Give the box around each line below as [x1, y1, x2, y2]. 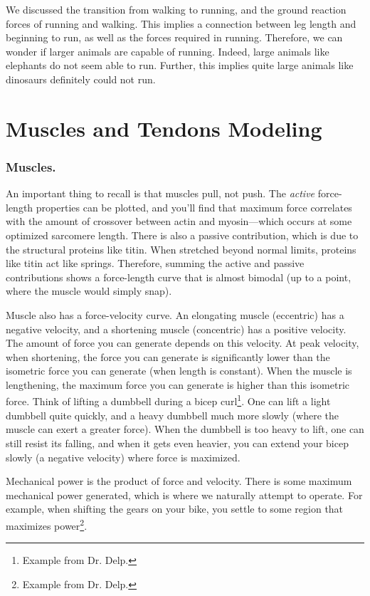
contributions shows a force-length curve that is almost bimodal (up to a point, [6, 269, 351, 284]
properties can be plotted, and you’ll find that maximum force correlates [36, 199, 352, 214]
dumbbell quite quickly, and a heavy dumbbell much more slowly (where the [6, 407, 339, 422]
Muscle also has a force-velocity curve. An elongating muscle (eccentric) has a [6, 307, 344, 322]
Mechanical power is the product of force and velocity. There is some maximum [6, 474, 352, 488]
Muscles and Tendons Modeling [6, 113, 322, 142]
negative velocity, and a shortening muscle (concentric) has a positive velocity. [6, 321, 347, 336]
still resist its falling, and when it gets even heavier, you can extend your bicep [6, 435, 349, 450]
